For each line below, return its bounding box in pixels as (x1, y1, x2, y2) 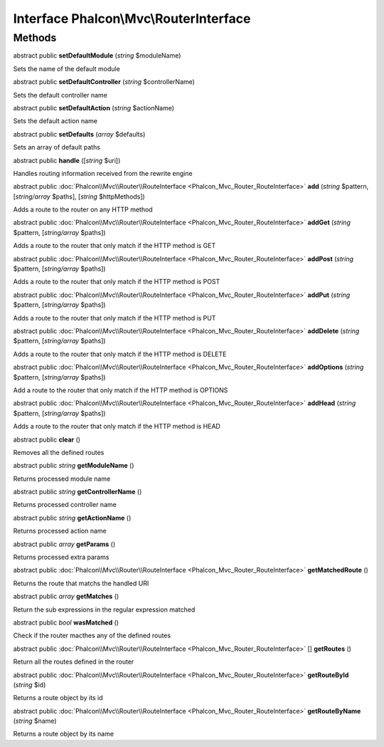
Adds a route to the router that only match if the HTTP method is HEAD (13, 422, 220, 431)
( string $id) (13, 680, 46, 689)
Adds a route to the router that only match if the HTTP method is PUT (13, 313, 216, 322)
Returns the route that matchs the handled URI (13, 579, 149, 587)
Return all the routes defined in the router (13, 657, 134, 666)
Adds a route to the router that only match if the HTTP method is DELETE (13, 350, 227, 358)
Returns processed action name (13, 527, 107, 536)
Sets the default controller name (13, 90, 108, 99)
